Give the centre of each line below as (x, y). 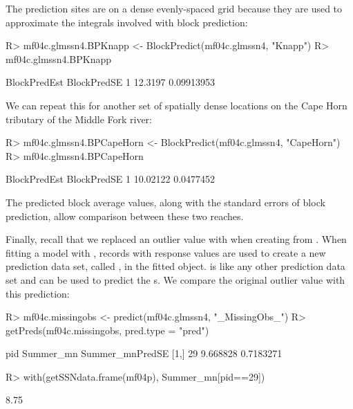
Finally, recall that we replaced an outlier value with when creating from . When (176, 239)
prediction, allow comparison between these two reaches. (125, 216)
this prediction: (38, 293)
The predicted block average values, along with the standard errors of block (165, 202)
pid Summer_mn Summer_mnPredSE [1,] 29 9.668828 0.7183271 (144, 353)
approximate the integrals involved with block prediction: (127, 22)
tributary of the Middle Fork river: (79, 119)
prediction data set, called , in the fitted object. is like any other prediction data (175, 266)
